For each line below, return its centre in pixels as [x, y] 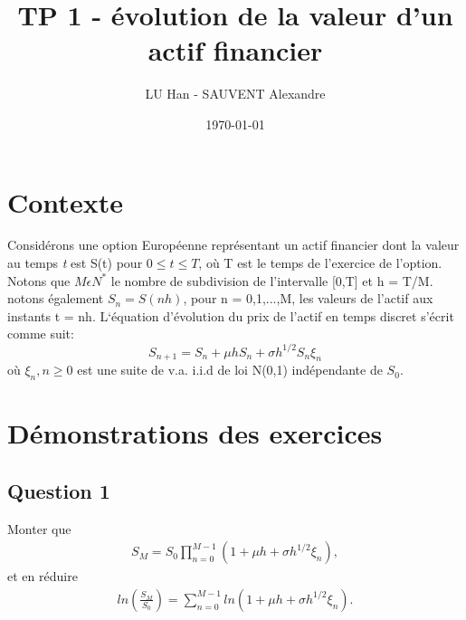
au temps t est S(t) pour [75, 263]
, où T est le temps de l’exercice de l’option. [320, 263]
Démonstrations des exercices [195, 433]
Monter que [39, 528]
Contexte [65, 201]
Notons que [39, 280]
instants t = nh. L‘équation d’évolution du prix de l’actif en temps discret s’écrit [231, 315]
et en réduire [43, 576]
